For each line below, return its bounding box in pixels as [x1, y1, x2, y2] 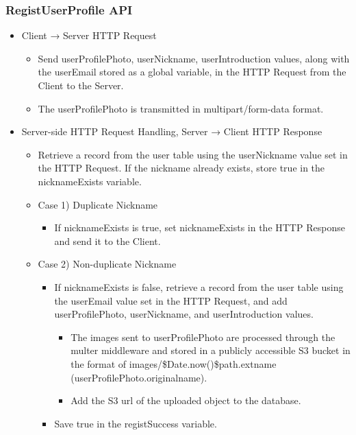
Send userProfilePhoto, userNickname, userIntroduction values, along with [38, 51, 350, 65]
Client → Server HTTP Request [21, 28, 157, 43]
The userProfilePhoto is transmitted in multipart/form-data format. [38, 101, 324, 115]
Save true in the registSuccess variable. [54, 416, 217, 430]
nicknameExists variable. [38, 174, 142, 188]
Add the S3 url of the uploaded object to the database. [71, 393, 301, 408]
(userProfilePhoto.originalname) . [71, 370, 207, 384]
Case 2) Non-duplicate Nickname [38, 257, 177, 271]
